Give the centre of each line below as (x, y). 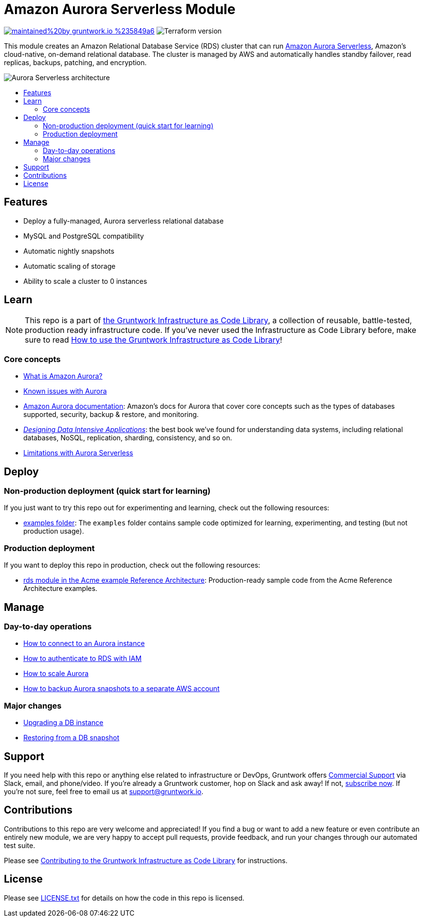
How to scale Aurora (56, 674)
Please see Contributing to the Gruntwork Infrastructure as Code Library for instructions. (146, 860)
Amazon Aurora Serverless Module (120, 9)
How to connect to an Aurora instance (84, 643)
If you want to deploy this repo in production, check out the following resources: (132, 565)
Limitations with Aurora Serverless (78, 453)
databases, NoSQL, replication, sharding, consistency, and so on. (128, 438)
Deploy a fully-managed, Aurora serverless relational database (123, 221)
